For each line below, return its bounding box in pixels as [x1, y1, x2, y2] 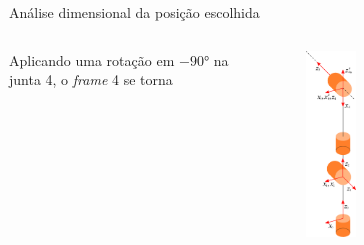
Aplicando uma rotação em [9, 49, 175, 70]
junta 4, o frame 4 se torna [9, 69, 173, 90]
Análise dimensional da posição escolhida [9, 2, 260, 22]
